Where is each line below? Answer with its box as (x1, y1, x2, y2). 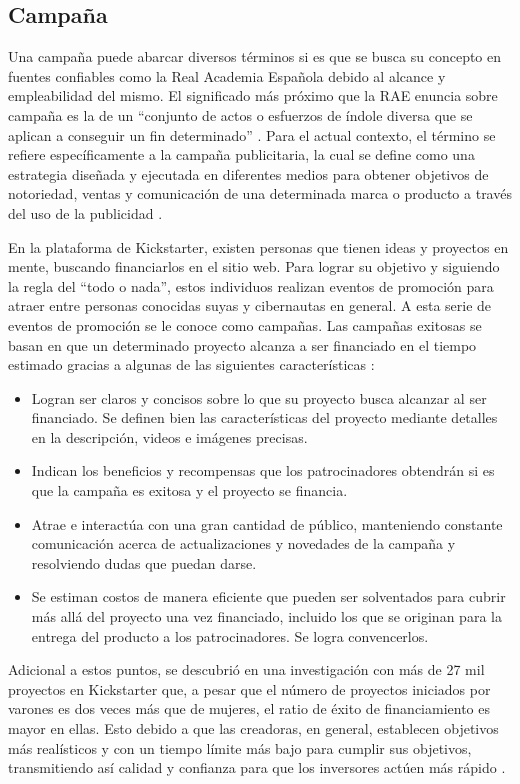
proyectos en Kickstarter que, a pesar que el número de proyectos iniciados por (8, 678, 491, 699)
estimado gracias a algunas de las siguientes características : (8, 354, 375, 375)
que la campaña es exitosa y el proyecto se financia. (31, 480, 348, 501)
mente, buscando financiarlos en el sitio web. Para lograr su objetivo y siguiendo (8, 256, 500, 277)
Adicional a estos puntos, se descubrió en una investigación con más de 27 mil (8, 659, 485, 680)
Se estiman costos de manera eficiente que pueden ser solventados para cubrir (31, 586, 506, 607)
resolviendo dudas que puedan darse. (31, 552, 257, 573)
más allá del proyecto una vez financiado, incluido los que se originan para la (31, 606, 502, 627)
